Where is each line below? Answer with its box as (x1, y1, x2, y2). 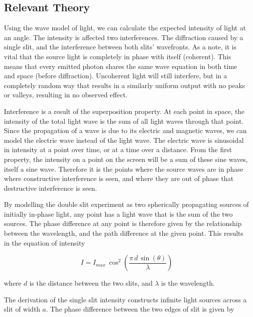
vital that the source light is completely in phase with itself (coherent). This (4, 51, 231, 61)
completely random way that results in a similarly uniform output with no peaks (4, 80, 245, 90)
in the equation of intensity (4, 237, 85, 248)
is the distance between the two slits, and (29, 278, 153, 288)
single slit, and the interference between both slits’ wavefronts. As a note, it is (4, 42, 237, 52)
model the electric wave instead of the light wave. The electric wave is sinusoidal (4, 135, 244, 145)
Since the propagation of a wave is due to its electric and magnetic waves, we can (4, 125, 247, 136)
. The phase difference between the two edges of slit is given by (46, 304, 234, 314)
